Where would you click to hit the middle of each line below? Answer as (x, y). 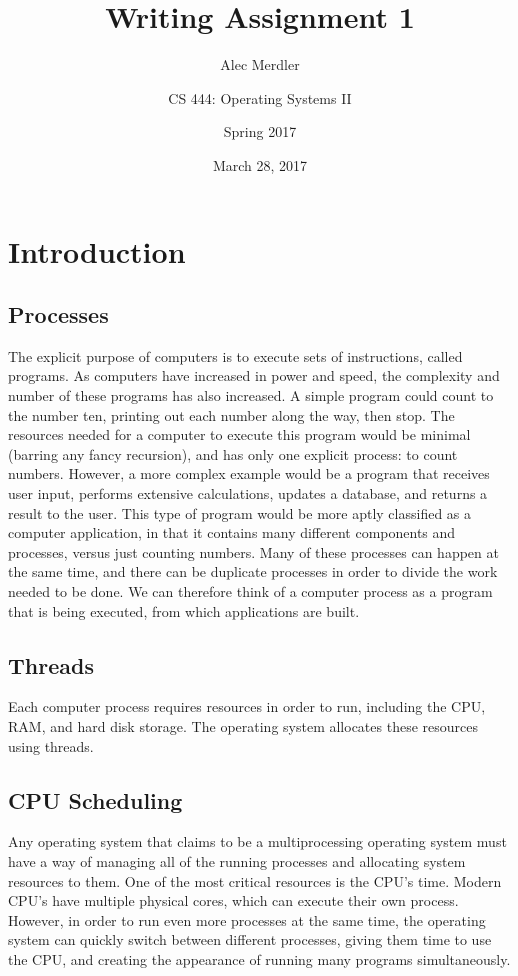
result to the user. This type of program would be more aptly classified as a (240, 512)
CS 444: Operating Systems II (260, 97)
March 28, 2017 (260, 164)
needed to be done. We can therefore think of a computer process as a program (250, 591)
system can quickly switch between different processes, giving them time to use (250, 939)
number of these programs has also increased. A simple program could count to (251, 395)
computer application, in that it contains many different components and (232, 532)
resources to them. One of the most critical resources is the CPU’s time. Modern (255, 880)
